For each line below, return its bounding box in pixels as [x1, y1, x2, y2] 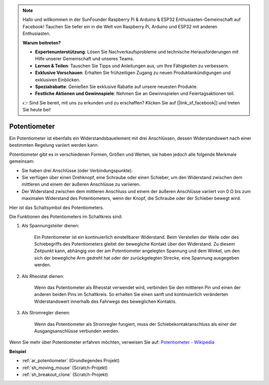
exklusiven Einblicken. [35, 77, 81, 83]
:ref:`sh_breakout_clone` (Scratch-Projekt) [21, 371, 108, 378]
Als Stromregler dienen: [21, 310, 71, 316]
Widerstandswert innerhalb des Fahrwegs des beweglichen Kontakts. [34, 298, 177, 304]
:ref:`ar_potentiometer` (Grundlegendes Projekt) [21, 358, 120, 364]
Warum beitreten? [22, 40, 61, 46]
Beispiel [9, 348, 26, 354]
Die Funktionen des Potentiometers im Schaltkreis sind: [9, 213, 123, 219]
